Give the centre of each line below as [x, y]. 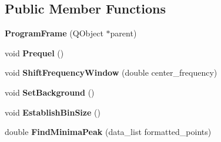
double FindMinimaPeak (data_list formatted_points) [108, 132]
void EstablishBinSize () [53, 112]
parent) [123, 33]
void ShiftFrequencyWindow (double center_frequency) [111, 72]
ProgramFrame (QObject [54, 33]
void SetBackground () [50, 92]
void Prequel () [34, 53]
